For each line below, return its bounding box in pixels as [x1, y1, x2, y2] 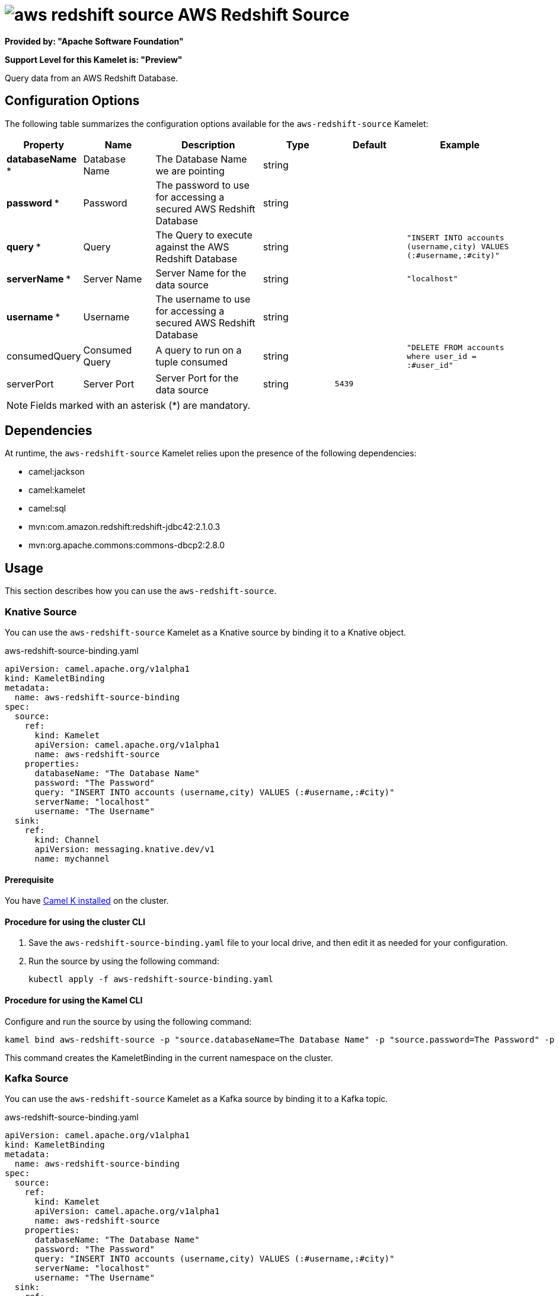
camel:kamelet [28, 485, 85, 495]
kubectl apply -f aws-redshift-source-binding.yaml [28, 974, 274, 984]
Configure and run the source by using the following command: [5, 1016, 252, 1027]
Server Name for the [155, 266, 247, 279]
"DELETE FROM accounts [407, 342, 504, 352]
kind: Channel [34, 835, 100, 845]
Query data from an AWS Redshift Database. [5, 72, 178, 83]
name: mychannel [34, 854, 110, 864]
